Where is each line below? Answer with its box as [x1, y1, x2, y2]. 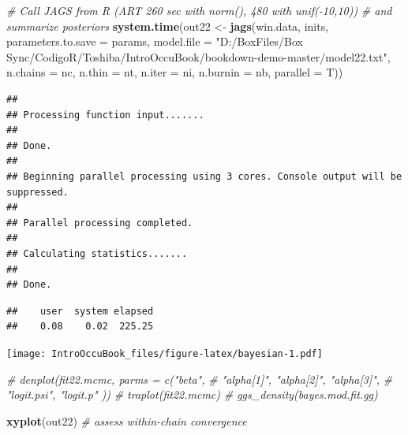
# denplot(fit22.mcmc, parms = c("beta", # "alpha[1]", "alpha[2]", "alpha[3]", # [6, 370, 393, 387]
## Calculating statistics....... [6, 247, 188, 259]
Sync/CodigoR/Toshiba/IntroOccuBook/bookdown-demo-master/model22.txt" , [6, 48, 391, 65]
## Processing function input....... [6, 109, 204, 121]
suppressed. [6, 186, 69, 198]
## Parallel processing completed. [6, 217, 193, 229]
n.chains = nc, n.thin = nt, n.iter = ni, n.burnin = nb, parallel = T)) [6, 64, 343, 80]
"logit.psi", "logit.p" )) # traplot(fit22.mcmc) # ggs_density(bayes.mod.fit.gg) [6, 386, 378, 403]
